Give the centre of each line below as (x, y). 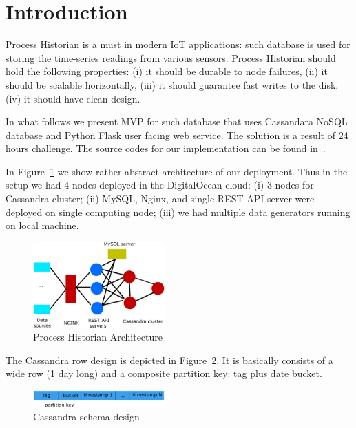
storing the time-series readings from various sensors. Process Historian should (171, 57)
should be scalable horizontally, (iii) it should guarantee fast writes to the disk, (172, 84)
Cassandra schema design (86, 417)
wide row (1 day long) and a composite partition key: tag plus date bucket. (164, 373)
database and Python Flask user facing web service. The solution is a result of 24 (177, 135)
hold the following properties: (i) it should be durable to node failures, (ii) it (167, 71)
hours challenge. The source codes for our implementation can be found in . (166, 148)
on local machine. (42, 225)
